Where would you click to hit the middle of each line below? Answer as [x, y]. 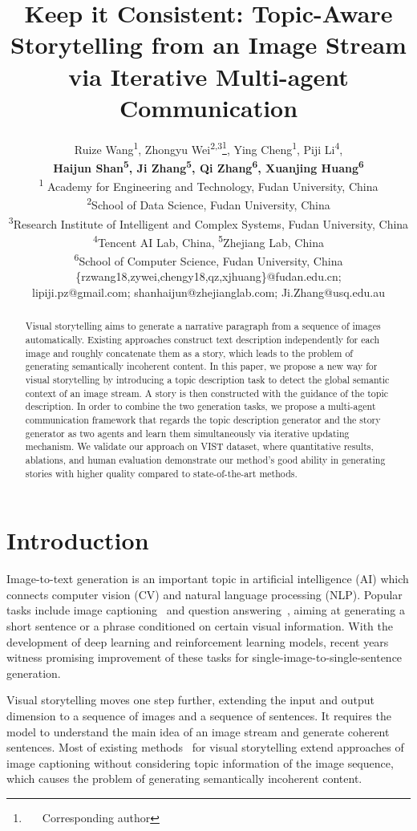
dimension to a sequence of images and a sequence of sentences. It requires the [199, 715]
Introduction [78, 540]
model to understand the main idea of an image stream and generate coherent [198, 731]
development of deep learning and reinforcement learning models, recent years [198, 641]
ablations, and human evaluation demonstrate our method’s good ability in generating [205, 459]
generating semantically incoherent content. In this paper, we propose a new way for [201, 366]
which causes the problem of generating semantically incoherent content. [184, 778]
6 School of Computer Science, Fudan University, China [208, 259]
